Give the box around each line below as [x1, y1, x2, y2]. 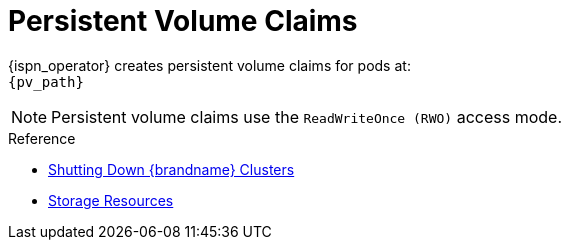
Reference [8, 129, 76, 147]
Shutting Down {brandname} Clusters [48, 160, 295, 178]
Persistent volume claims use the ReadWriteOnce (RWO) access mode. [51, 106, 562, 127]
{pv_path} [8, 73, 84, 90]
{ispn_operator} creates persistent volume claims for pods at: [8, 56, 411, 74]
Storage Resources [48, 191, 174, 209]
